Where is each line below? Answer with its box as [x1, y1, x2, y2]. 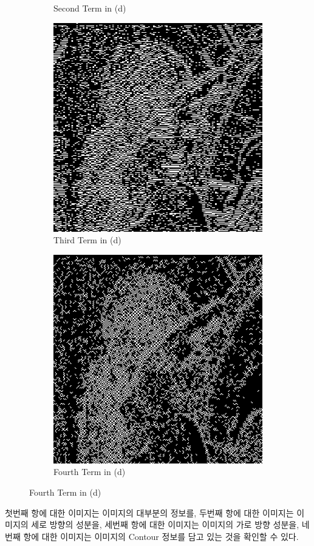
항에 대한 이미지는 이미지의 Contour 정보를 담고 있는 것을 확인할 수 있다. [23, 530, 299, 542]
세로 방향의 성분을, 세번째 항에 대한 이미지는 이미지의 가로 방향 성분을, [31, 518, 299, 531]
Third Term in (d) [53, 234, 121, 246]
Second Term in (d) [53, 2, 126, 14]
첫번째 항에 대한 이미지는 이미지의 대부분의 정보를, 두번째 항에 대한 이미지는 [5, 506, 294, 519]
